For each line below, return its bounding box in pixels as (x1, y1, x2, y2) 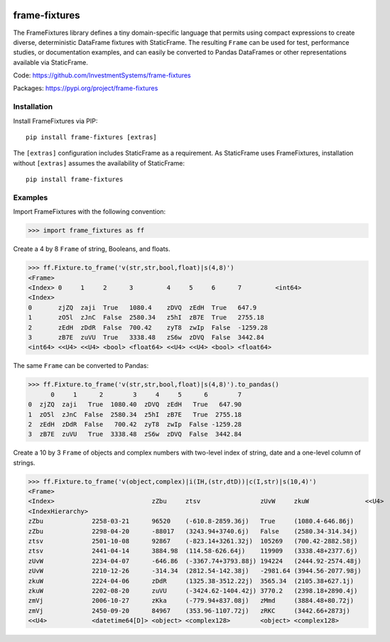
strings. (13, 458, 36, 467)
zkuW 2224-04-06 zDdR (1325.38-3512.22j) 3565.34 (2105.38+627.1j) (28, 577, 354, 585)
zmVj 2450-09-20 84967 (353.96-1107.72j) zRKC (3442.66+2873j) (28, 606, 351, 614)
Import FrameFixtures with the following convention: (13, 207, 166, 216)
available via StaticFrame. (13, 58, 88, 67)
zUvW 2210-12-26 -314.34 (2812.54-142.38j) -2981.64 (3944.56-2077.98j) (28, 567, 362, 575)
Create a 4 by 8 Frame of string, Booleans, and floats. (13, 245, 170, 254)
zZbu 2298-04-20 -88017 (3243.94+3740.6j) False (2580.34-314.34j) (28, 527, 358, 535)
